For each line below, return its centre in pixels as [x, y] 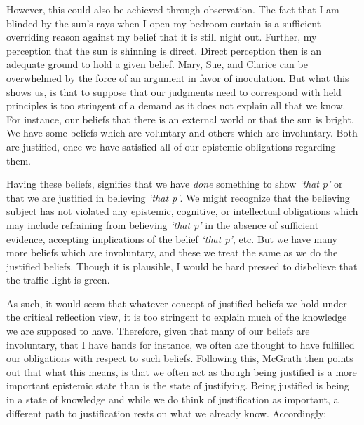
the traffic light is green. [58, 280]
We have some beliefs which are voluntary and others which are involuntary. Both [182, 133]
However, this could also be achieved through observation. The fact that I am [173, 9]
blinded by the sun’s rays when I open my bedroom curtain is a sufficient [164, 23]
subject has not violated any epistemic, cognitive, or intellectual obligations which [182, 211]
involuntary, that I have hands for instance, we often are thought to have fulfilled [181, 344]
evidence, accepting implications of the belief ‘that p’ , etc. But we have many [172, 238]
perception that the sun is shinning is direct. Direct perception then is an [164, 50]
